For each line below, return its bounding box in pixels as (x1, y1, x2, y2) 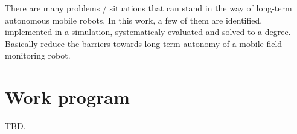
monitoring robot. (5, 49, 71, 62)
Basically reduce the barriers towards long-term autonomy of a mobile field (5, 37, 283, 49)
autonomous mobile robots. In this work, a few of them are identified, (5, 13, 263, 26)
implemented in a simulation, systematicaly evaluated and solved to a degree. (5, 25, 291, 38)
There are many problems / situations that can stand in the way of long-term (5, 2, 292, 14)
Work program (5, 85, 130, 109)
